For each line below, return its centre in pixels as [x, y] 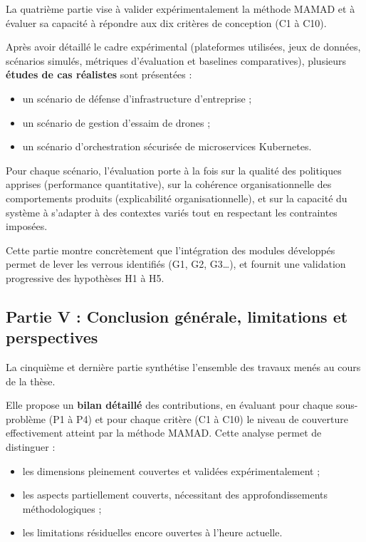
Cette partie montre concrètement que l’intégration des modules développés [171, 250]
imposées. [27, 226]
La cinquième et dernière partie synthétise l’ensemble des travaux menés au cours [183, 367]
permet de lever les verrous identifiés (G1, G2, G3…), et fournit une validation [176, 264]
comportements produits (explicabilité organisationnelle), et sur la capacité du [177, 198]
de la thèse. [31, 381]
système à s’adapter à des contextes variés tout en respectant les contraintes [172, 212]
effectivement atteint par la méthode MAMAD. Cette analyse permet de [164, 433]
